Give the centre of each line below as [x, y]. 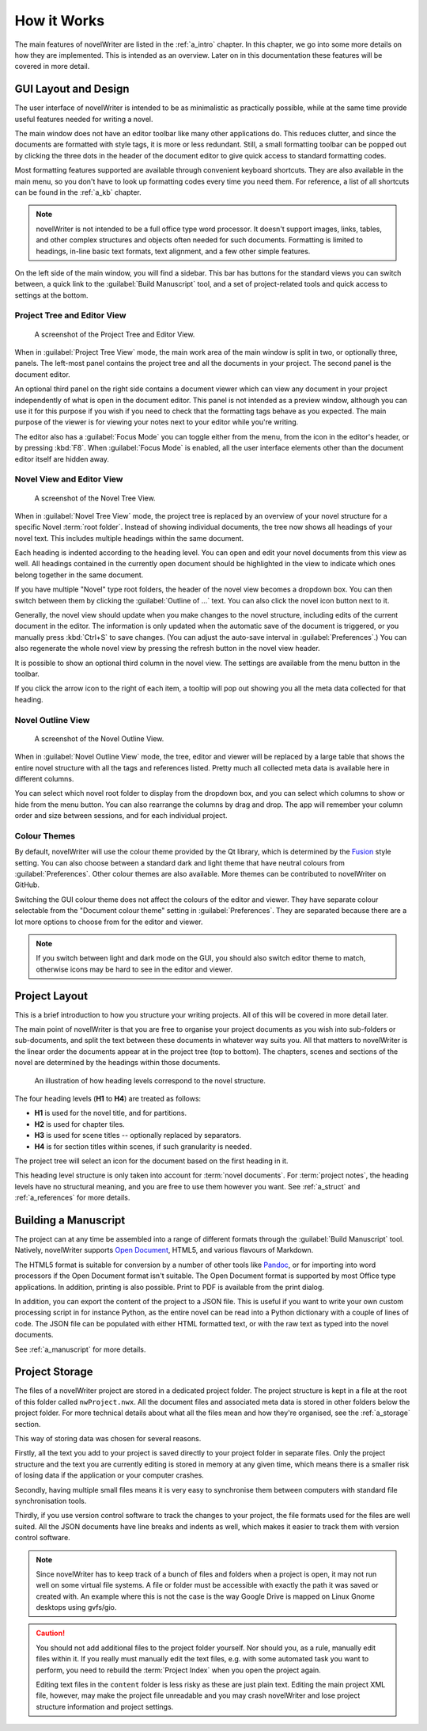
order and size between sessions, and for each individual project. [121, 816]
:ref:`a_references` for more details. [72, 1198]
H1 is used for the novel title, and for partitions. [111, 1113]
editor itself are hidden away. [62, 458]
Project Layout [51, 996]
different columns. [44, 778]
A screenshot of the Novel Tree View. [95, 498]
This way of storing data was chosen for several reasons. [108, 1438]
